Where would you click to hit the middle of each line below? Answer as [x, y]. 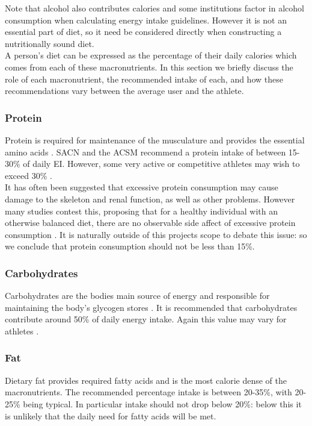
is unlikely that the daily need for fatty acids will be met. [111, 415]
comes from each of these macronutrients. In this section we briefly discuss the [149, 67]
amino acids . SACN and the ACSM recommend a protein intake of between [145, 152]
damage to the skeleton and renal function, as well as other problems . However [150, 199]
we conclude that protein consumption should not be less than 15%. [130, 246]
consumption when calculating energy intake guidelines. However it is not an [146, 20]
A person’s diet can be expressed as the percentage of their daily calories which [151, 55]
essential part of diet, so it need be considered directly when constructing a [143, 32]
